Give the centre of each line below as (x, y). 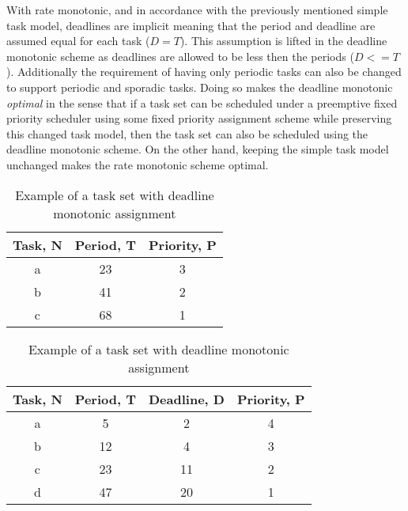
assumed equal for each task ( (78, 41)
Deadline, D (186, 399)
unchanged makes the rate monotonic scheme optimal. (138, 164)
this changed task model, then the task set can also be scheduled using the (187, 133)
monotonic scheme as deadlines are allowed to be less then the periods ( (180, 56)
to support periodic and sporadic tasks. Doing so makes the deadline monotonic (200, 87)
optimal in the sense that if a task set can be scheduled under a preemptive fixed (202, 102)
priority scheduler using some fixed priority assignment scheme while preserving (199, 118)
